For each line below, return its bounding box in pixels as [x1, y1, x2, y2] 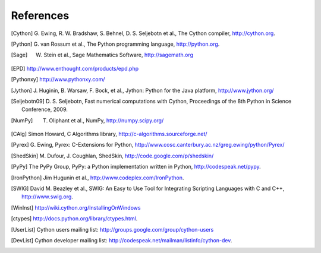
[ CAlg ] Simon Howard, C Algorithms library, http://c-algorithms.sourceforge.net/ [11, 131, 207, 138]
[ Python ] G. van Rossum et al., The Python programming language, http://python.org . [11, 40, 220, 48]
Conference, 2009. [21, 106, 68, 113]
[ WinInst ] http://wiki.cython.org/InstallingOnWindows [11, 204, 141, 211]
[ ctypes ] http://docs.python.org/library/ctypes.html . [11, 215, 138, 222]
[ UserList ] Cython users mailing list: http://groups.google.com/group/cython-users [11, 226, 214, 233]
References [11, 9, 70, 22]
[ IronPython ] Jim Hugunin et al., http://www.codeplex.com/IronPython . [11, 174, 184, 181]
